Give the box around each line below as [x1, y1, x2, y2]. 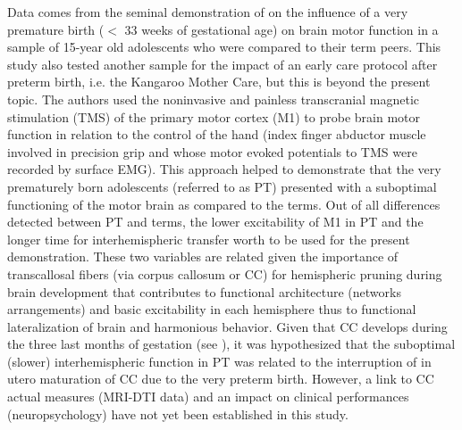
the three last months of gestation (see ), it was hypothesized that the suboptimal [7, 335, 456, 353]
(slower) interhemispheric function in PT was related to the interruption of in [7, 351, 432, 370]
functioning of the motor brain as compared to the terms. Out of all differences [7, 194, 441, 213]
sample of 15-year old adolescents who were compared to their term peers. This [7, 37, 441, 56]
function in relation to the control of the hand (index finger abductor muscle [7, 125, 426, 144]
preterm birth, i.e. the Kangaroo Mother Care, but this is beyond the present [7, 72, 431, 91]
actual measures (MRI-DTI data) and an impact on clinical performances [7, 387, 409, 406]
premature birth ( [7, 20, 105, 38]
